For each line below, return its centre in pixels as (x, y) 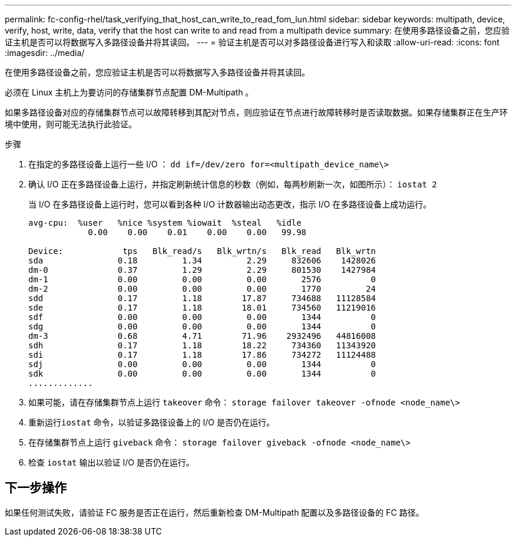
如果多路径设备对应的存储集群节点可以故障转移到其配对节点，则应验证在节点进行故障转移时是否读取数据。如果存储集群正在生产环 (256, 112)
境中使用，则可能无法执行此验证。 (71, 124)
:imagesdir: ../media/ (45, 53)
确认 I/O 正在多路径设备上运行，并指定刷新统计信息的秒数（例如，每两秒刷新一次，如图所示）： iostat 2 (233, 184)
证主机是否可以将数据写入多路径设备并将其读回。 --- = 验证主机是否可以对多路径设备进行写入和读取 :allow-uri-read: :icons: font (252, 42)
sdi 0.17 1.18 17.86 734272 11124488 (202, 355)
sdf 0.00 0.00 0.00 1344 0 (202, 317)
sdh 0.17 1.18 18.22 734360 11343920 (202, 345)
